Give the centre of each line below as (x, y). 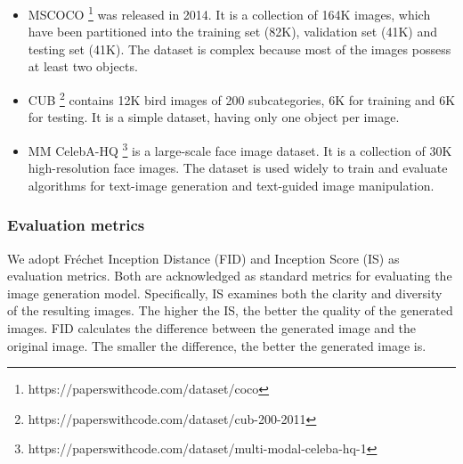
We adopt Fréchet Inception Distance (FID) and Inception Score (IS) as (203, 258)
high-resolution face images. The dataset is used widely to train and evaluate (238, 168)
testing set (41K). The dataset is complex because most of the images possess (240, 49)
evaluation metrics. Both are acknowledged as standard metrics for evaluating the (230, 276)
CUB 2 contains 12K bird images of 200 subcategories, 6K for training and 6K (242, 98)
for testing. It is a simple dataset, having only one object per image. (214, 117)
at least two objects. (83, 66)
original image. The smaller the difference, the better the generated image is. (217, 345)
